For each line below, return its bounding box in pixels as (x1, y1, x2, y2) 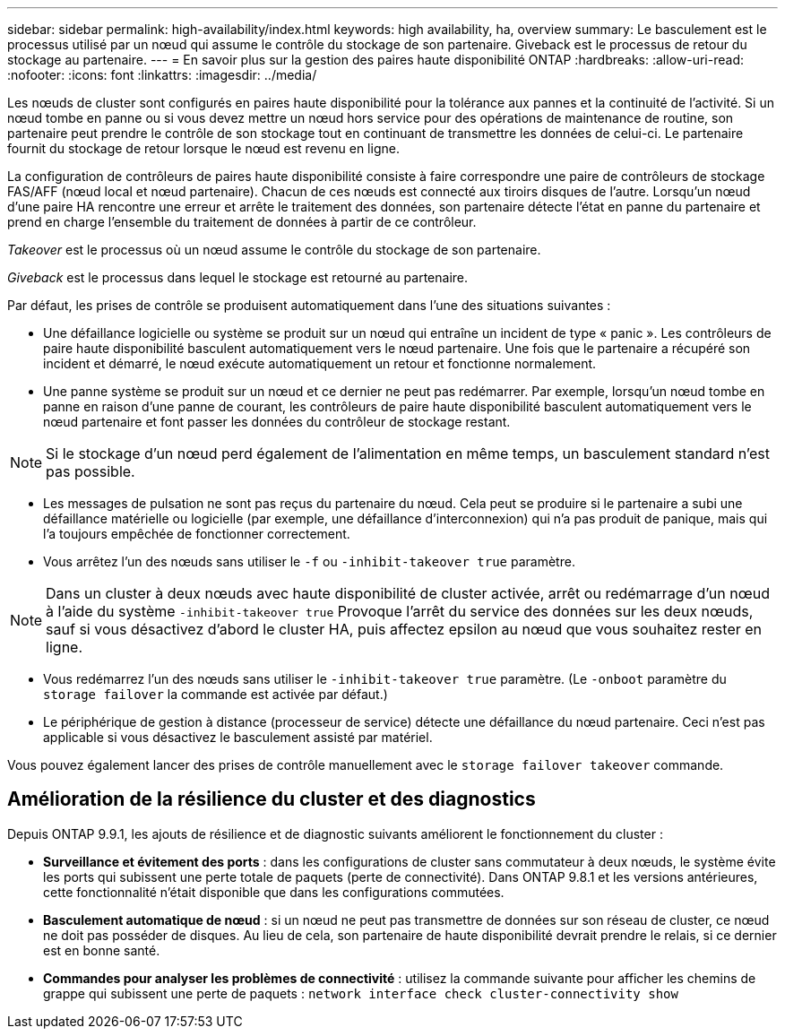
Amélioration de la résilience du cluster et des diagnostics (7, 788, 536, 811)
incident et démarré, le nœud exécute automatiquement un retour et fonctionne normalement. (43, 356, 597, 371)
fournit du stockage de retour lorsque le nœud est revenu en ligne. (7, 141, 400, 156)
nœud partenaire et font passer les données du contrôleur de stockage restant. (43, 414, 511, 429)
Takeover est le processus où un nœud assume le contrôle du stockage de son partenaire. (7, 242, 541, 257)
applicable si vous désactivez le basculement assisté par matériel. (43, 730, 433, 745)
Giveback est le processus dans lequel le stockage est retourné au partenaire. (7, 270, 469, 285)
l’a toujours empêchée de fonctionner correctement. (43, 526, 350, 541)
